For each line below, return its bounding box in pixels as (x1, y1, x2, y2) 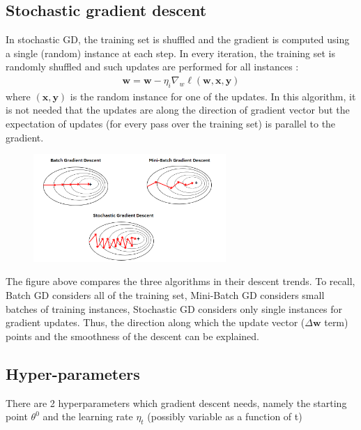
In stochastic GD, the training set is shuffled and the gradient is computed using (6, 32, 350, 47)
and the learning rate (43, 409, 133, 424)
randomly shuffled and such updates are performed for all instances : (6, 59, 299, 74)
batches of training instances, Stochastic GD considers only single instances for (6, 301, 342, 316)
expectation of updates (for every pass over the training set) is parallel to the (6, 116, 336, 130)
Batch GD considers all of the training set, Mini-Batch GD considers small (6, 287, 325, 302)
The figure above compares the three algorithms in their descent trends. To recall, (6, 274, 355, 289)
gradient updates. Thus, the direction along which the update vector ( (6, 315, 305, 330)
